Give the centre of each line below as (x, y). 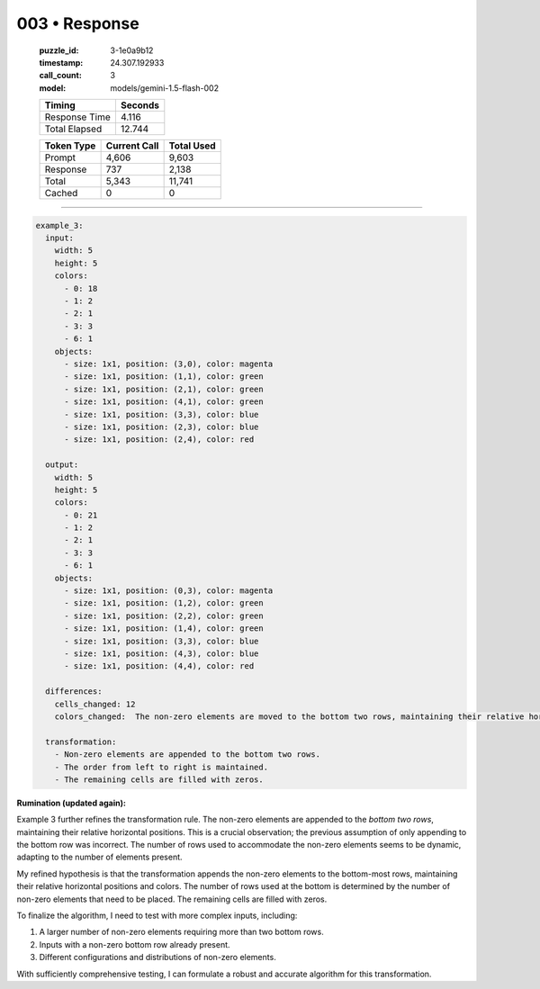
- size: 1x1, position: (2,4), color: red (159, 440)
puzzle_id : (59, 50)
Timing (60, 105)
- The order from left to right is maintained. (162, 767)
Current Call (132, 146)
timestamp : (61, 62)
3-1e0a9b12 (132, 50)
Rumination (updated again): (71, 803)
